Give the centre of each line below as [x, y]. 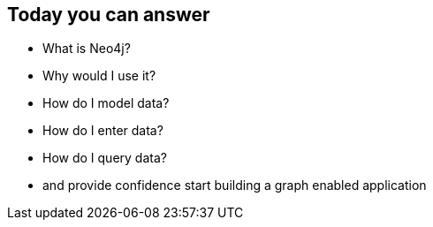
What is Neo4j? [87, 49]
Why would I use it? [99, 76]
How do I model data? [106, 103]
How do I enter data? [103, 131]
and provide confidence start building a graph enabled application [235, 185]
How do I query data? [105, 158]
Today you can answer [109, 15]
